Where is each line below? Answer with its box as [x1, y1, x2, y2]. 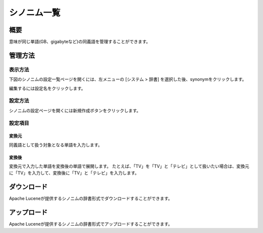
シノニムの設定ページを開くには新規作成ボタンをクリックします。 [9, 108, 141, 113]
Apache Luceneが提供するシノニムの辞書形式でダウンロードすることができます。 [9, 196, 172, 201]
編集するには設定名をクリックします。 [9, 85, 86, 91]
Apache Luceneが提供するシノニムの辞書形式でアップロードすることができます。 [9, 221, 172, 227]
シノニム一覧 [9, 7, 61, 18]
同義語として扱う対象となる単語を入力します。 [9, 142, 102, 148]
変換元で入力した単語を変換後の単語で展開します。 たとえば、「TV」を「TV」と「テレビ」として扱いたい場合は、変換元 [9, 163, 249, 169]
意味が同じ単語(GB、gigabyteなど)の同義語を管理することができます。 [9, 39, 150, 45]
